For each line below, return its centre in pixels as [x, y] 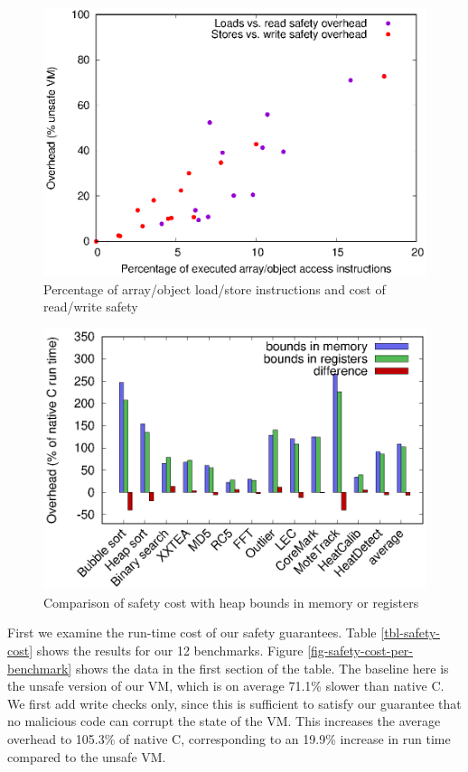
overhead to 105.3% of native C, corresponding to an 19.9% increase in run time [229, 738]
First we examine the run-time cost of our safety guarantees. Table [192, 632]
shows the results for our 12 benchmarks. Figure [170, 650]
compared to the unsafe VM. [87, 756]
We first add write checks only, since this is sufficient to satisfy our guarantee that [234, 703]
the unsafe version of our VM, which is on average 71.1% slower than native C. [226, 686]
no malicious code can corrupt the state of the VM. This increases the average [224, 721]
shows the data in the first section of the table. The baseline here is [262, 668]
